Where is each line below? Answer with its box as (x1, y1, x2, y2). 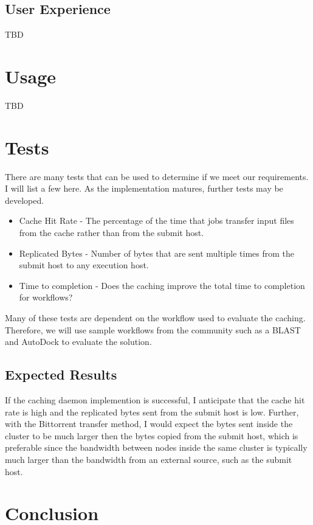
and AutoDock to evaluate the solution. (5, 335, 152, 348)
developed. (5, 193, 44, 206)
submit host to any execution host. (19, 259, 149, 271)
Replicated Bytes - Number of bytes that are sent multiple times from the (19, 246, 295, 259)
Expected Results (5, 365, 117, 384)
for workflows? (19, 291, 73, 304)
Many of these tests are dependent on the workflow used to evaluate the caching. (5, 311, 306, 324)
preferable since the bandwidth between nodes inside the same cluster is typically (5, 441, 308, 454)
